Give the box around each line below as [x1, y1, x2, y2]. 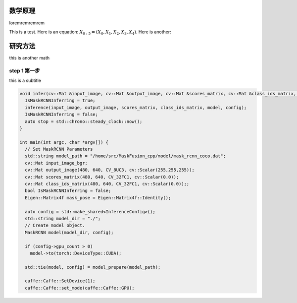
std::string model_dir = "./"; [25, 216, 101, 221]
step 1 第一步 [9, 67, 40, 74]
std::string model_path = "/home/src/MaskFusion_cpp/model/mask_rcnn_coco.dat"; [25, 153, 226, 159]
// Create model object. [25, 223, 85, 228]
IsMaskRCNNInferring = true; [25, 98, 96, 104]
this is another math [9, 55, 50, 61]
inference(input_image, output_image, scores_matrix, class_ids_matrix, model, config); [25, 105, 247, 110]
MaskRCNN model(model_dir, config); [25, 230, 114, 235]
